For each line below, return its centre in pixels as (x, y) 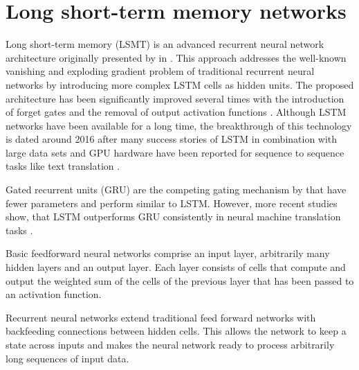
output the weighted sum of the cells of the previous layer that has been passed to (180, 280)
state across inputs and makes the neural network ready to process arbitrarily (170, 344)
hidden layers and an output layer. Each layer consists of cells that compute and (176, 267)
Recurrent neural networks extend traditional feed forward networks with (161, 317)
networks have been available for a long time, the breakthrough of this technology (179, 125)
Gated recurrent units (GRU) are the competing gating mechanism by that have (176, 190)
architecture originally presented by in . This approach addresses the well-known (176, 57)
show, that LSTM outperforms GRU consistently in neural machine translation (173, 217)
